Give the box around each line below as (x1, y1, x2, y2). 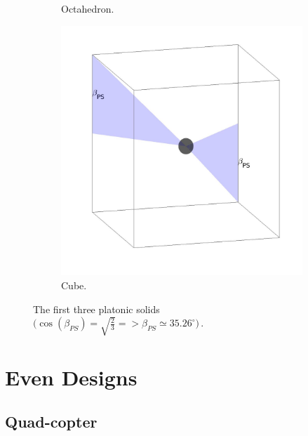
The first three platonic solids (33, 301, 160, 316)
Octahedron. (61, 1, 114, 15)
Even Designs (5, 362, 138, 391)
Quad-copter (5, 411, 98, 432)
